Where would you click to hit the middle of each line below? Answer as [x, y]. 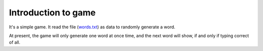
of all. [15, 42]
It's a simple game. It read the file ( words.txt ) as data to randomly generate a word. [92, 27]
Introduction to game [52, 13]
